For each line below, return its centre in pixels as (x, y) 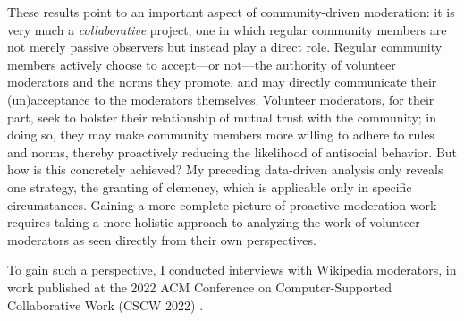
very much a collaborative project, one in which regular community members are (227, 29)
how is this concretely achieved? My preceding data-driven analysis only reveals (225, 169)
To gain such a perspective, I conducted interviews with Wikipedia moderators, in (232, 270)
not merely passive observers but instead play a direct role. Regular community (225, 47)
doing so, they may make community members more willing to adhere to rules (221, 135)
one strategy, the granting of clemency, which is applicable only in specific (210, 186)
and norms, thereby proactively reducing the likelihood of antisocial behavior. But (232, 152)
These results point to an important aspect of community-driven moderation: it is (231, 12)
